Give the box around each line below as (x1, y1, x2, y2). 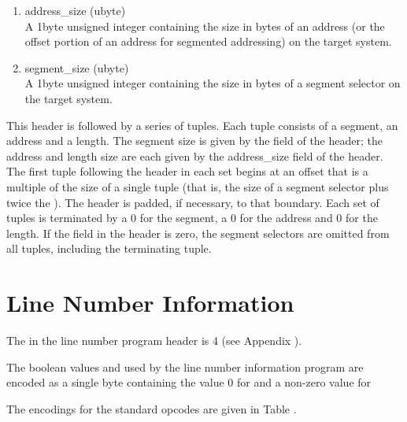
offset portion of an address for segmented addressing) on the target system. (24, 33, 392, 50)
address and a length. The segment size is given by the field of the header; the (6, 132, 383, 149)
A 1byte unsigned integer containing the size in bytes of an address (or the (24, 17, 385, 34)
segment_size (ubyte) (24, 59, 129, 76)
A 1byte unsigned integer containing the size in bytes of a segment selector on (24, 75, 401, 91)
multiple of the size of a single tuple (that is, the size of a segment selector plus (6, 178, 389, 194)
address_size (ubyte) (24, 2, 126, 18)
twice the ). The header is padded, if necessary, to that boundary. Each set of (6, 194, 379, 210)
